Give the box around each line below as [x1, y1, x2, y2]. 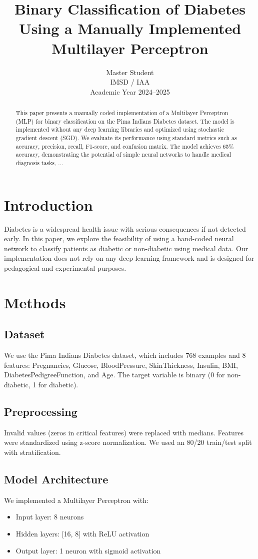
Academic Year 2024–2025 [90, 86, 170, 97]
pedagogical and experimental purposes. [4, 262, 126, 273]
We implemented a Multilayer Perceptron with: [4, 494, 148, 505]
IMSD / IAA [110, 77, 150, 87]
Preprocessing [4, 403, 77, 419]
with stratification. [4, 446, 61, 457]
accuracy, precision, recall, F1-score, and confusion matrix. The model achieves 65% [15, 142, 234, 150]
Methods [4, 292, 66, 312]
